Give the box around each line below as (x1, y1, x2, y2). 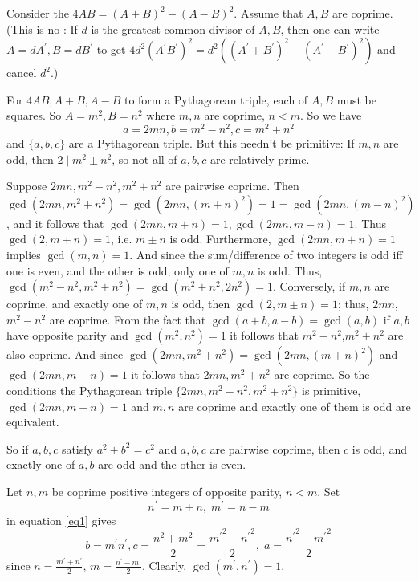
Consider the (6, 5, 69, 21)
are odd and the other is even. (98, 456, 246, 473)
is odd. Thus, (257, 262, 323, 279)
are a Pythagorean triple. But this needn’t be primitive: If (68, 135, 355, 152)
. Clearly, (141, 556, 187, 573)
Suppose (6, 177, 47, 194)
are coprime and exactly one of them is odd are (178, 397, 411, 414)
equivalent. (6, 413, 59, 430)
